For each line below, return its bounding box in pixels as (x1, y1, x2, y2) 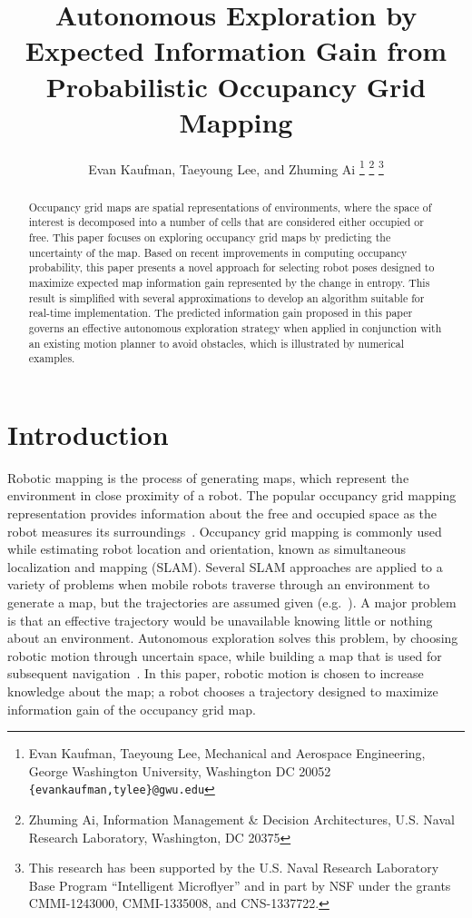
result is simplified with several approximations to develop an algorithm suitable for (28, 290, 425, 305)
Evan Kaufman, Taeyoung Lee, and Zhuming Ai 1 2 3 (88, 156, 384, 178)
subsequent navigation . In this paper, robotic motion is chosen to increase (7, 664, 424, 683)
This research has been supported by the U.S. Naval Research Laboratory (28, 858, 439, 877)
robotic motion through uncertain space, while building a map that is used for (7, 646, 442, 665)
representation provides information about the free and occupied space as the (7, 504, 438, 523)
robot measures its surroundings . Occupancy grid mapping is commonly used (7, 521, 442, 540)
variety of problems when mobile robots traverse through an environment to (7, 575, 430, 594)
